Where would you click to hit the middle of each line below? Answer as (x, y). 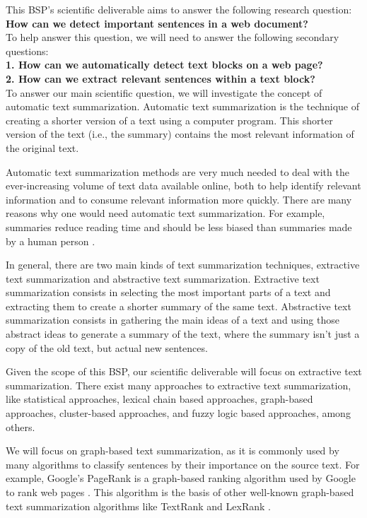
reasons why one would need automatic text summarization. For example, (165, 213)
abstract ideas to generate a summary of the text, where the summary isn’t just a (183, 334)
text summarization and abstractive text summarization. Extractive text (163, 278)
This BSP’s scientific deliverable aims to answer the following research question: (179, 9)
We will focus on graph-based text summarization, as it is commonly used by (173, 451)
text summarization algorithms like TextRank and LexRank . (138, 506)
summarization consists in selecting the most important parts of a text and (168, 292)
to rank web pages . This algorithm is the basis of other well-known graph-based (180, 492)
